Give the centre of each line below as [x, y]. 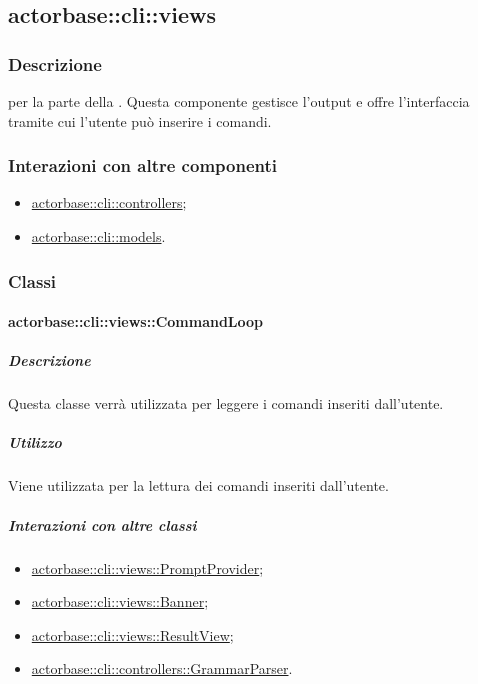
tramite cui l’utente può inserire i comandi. [140, 120]
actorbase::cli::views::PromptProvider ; [147, 567]
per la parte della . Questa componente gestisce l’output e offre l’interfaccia [239, 101]
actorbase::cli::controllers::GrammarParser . [162, 668]
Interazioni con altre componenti [142, 165]
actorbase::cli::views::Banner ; [120, 601]
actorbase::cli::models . [98, 236]
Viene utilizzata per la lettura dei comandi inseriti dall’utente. [198, 485]
